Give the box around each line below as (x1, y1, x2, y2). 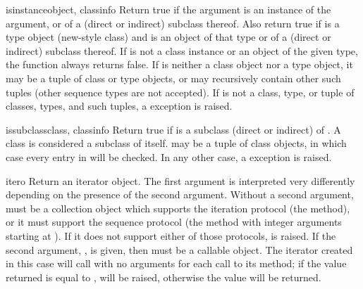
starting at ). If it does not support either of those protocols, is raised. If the (6, 228, 336, 243)
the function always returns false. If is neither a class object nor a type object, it (6, 57, 353, 72)
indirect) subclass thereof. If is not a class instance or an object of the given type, (6, 43, 358, 58)
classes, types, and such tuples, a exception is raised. (6, 98, 233, 113)
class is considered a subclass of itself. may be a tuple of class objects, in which (6, 136, 347, 150)
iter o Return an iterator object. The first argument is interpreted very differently (6, 173, 355, 188)
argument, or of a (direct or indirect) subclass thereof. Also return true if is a (6, 15, 340, 30)
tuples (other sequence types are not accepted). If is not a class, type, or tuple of (6, 84, 355, 99)
